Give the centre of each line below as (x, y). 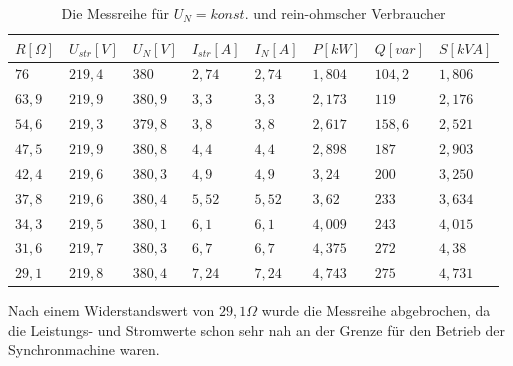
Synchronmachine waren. (84, 349)
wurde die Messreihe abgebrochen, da (376, 310)
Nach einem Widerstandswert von (111, 310)
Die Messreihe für (115, 13)
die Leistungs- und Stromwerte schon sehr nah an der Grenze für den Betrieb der (256, 329)
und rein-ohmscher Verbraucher (349, 13)
